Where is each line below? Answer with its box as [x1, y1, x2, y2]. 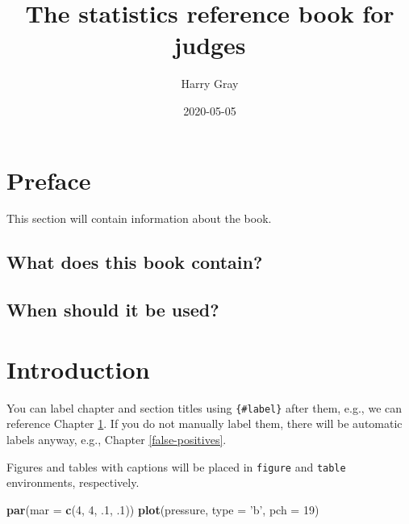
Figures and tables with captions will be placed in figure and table [6, 458, 346, 475]
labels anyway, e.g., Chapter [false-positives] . [6, 430, 227, 447]
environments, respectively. [6, 474, 140, 491]
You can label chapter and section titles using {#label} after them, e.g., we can [6, 399, 403, 416]
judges [173, 28, 246, 61]
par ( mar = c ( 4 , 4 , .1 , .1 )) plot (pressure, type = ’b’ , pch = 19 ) [6, 501, 319, 518]
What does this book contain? [6, 249, 263, 275]
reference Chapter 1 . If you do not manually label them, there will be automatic [6, 415, 403, 432]
